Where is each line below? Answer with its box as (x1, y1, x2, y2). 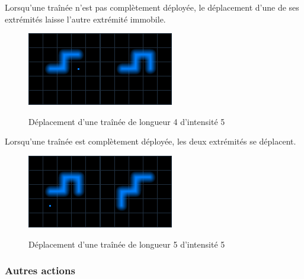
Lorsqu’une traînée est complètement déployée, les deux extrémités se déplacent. (5, 135, 296, 147)
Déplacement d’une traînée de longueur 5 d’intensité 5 (28, 238, 225, 250)
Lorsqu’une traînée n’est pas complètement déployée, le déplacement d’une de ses (5, 1, 299, 13)
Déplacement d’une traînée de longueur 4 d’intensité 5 (28, 115, 225, 127)
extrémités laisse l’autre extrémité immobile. (5, 12, 166, 25)
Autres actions (5, 263, 75, 278)
